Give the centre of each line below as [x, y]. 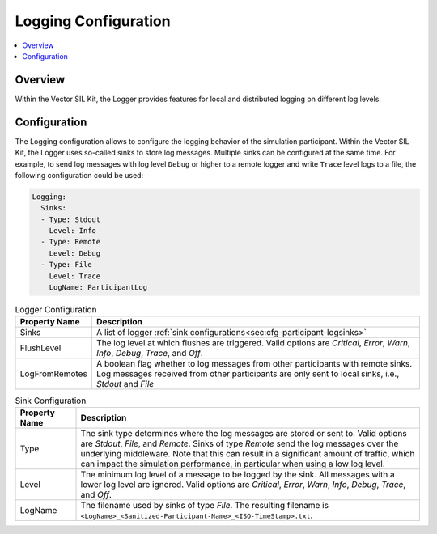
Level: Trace [75, 276]
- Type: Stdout [71, 219]
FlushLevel [40, 348]
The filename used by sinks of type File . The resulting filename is [205, 505]
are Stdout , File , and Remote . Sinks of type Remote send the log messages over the [240, 443]
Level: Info [73, 231]
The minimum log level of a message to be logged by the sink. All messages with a [238, 474]
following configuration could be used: [79, 175]
